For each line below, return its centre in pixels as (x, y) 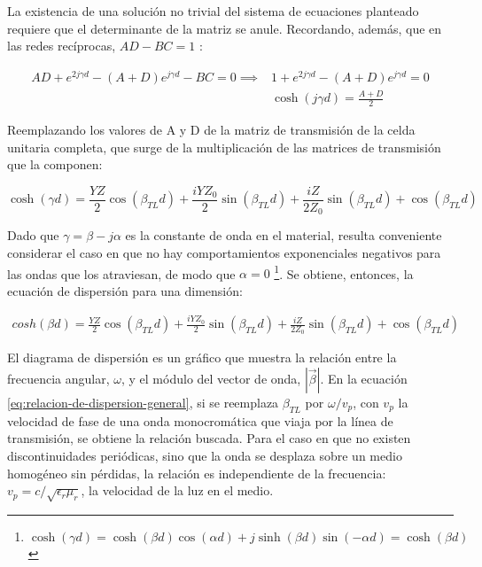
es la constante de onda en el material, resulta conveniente (284, 235)
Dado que (33, 235)
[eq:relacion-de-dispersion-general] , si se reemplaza (143, 402)
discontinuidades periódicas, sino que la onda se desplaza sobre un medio (205, 455)
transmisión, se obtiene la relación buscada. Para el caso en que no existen (209, 438)
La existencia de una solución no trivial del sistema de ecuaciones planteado (213, 11)
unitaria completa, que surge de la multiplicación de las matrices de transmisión (224, 147)
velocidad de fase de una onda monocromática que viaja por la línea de (200, 420)
